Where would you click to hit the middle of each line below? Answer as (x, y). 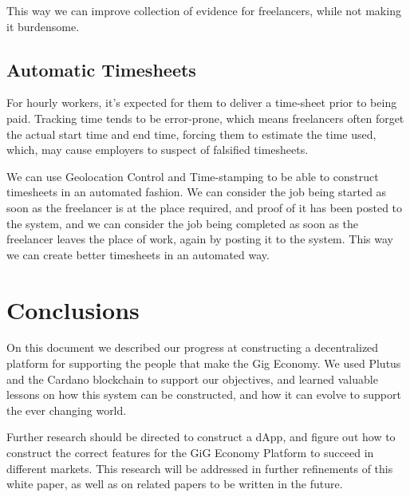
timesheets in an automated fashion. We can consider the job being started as (197, 192)
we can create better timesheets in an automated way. (138, 254)
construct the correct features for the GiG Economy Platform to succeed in (190, 453)
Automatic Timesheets (101, 69)
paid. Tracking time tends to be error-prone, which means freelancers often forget (205, 118)
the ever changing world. (67, 410)
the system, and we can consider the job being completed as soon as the (183, 223)
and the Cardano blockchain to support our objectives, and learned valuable (192, 379)
